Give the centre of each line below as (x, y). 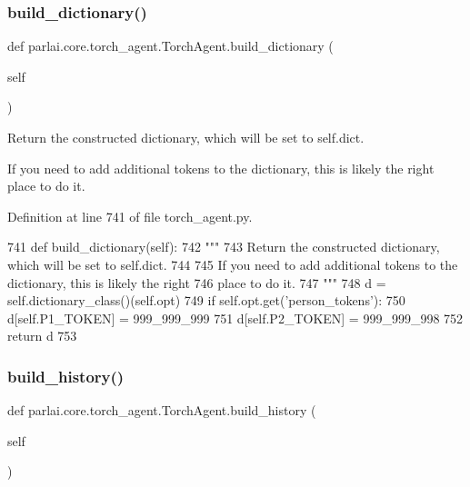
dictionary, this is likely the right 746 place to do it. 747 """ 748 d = (197, 282)
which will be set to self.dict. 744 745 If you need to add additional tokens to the (233, 264)
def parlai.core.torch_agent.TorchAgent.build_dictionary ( (170, 46)
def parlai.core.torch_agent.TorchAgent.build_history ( (162, 410)
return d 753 (42, 336)
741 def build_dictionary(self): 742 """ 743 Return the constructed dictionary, (224, 247)
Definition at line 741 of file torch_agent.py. (130, 216)
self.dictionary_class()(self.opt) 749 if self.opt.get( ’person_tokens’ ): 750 (206, 300)
